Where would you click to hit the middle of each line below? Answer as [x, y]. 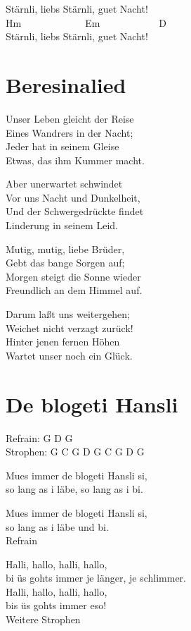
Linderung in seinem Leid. [62, 225]
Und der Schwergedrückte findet [75, 211]
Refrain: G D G [39, 437]
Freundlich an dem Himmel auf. [74, 290]
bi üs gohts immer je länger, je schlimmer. [96, 578]
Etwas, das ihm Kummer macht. [75, 160]
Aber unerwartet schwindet [64, 184]
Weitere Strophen [43, 619]
